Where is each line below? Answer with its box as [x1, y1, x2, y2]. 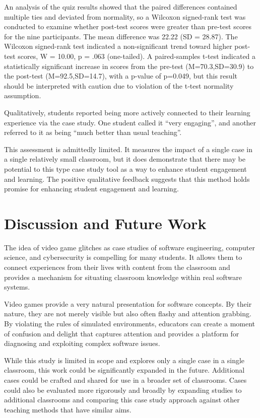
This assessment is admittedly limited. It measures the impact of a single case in [4, 144, 253, 154]
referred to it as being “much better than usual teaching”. [4, 127, 182, 137]
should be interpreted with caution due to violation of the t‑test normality [4, 80, 234, 91]
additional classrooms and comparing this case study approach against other [4, 394, 240, 405]
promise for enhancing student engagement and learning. [4, 183, 179, 194]
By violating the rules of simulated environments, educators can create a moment [4, 318, 255, 328]
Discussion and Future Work [4, 213, 207, 233]
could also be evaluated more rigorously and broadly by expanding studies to [4, 384, 242, 395]
